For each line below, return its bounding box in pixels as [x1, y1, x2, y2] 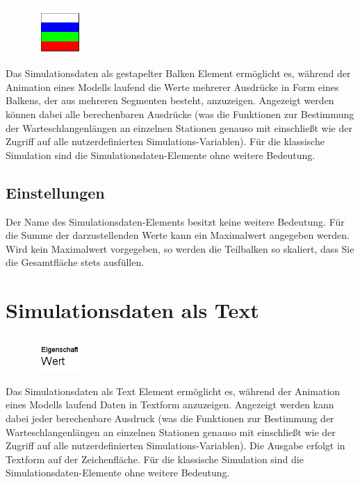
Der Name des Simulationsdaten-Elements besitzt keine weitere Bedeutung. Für [6, 214, 345, 228]
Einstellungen [6, 181, 105, 203]
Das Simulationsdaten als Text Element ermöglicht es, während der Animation [6, 383, 341, 398]
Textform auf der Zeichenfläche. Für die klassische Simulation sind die [6, 451, 304, 466]
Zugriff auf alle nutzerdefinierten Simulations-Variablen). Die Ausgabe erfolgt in [6, 438, 345, 453]
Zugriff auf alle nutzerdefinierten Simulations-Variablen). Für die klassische [6, 134, 325, 149]
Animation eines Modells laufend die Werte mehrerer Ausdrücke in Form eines [6, 79, 339, 94]
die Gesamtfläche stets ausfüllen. [6, 255, 145, 269]
